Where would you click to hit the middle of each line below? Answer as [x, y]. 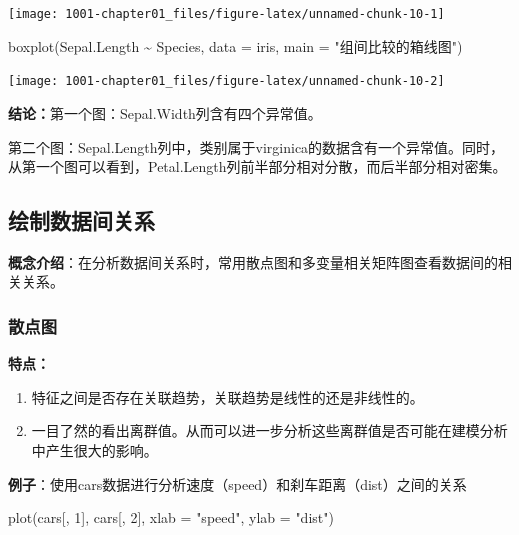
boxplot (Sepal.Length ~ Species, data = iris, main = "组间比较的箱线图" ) [235, 45]
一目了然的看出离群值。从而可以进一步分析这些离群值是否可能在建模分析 [269, 430]
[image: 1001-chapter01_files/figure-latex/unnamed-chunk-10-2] [226, 81]
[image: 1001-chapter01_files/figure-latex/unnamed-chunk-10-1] [226, 14]
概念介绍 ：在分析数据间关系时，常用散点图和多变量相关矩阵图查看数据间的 [253, 261]
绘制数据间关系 [81, 220]
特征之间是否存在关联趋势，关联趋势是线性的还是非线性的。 [227, 396]
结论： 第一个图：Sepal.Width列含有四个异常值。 [165, 112]
